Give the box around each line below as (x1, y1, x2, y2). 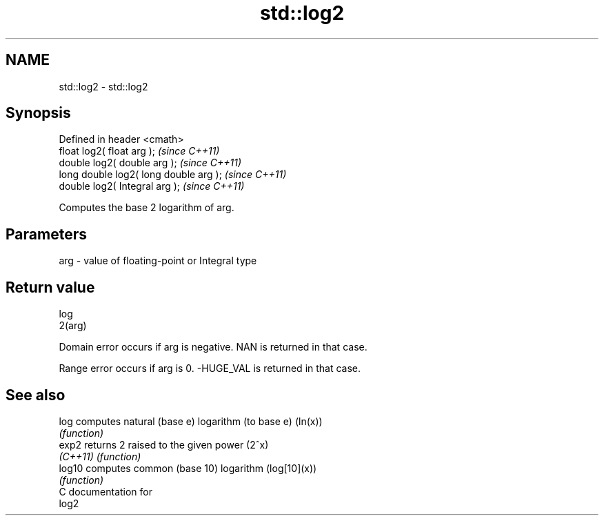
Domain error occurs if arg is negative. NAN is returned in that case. (59, 341, 368, 353)
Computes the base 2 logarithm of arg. (59, 201, 234, 214)
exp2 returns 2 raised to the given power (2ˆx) (59, 438, 269, 451)
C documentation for (59, 485, 153, 498)
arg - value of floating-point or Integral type (59, 255, 257, 267)
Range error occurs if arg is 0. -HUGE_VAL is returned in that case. (59, 362, 361, 375)
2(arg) (59, 320, 87, 332)
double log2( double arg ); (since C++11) (59, 157, 242, 169)
